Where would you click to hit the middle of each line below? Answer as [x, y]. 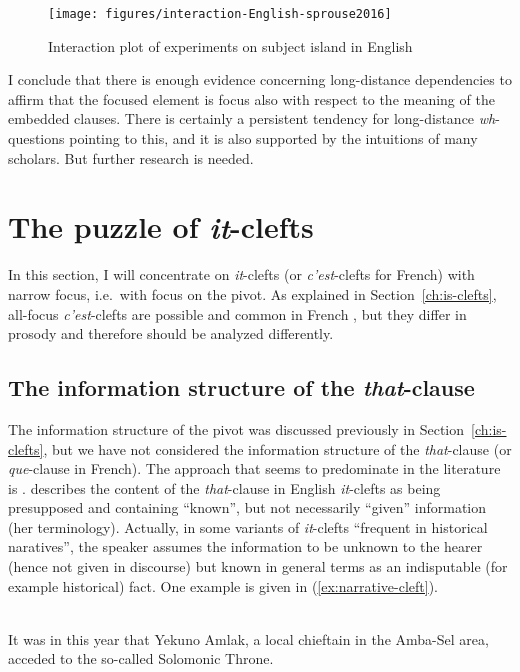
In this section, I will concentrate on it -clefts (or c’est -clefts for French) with [241, 274]
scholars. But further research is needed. [131, 157]
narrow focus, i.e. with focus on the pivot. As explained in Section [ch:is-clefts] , [252, 293]
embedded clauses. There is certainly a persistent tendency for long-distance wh [252, 118]
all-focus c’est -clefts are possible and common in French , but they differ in [237, 313]
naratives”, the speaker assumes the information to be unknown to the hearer [245, 546]
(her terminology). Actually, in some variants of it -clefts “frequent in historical [248, 526]
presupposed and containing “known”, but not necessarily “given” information [247, 507]
